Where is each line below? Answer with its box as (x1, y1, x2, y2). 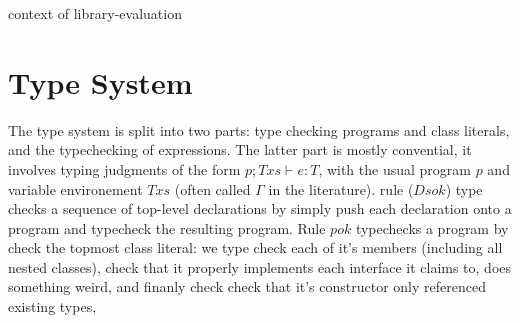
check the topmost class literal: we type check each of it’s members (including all (8, 237, 503, 258)
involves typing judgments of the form (8, 158, 241, 179)
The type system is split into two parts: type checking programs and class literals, (8, 119, 510, 140)
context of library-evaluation (8, 3, 182, 23)
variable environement (8, 178, 143, 199)
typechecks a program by (355, 217, 509, 238)
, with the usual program (318, 158, 471, 179)
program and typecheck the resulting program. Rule (8, 217, 326, 238)
